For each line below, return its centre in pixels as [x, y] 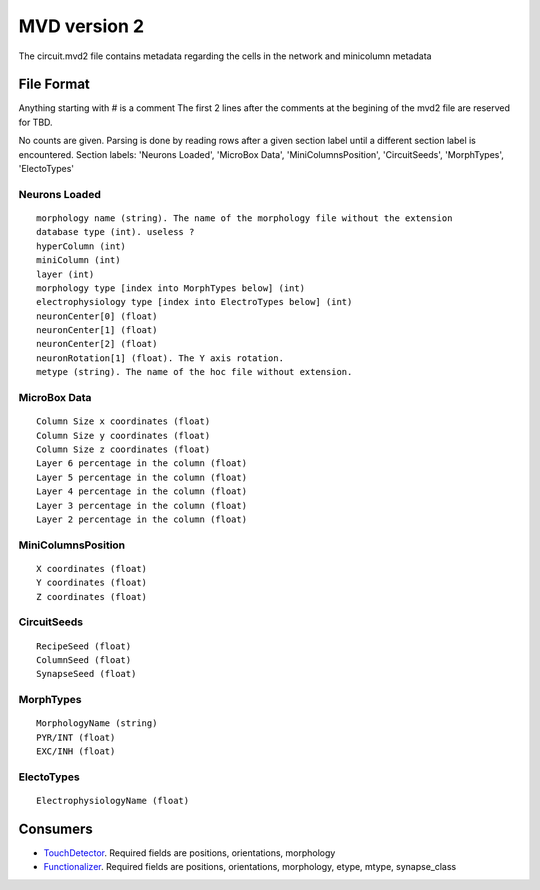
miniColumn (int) [78, 260]
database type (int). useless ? [115, 232]
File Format [54, 84]
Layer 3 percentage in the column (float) [142, 505]
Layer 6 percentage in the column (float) [142, 463]
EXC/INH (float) [76, 751]
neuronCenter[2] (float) [97, 344]
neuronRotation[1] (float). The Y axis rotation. [160, 358]
